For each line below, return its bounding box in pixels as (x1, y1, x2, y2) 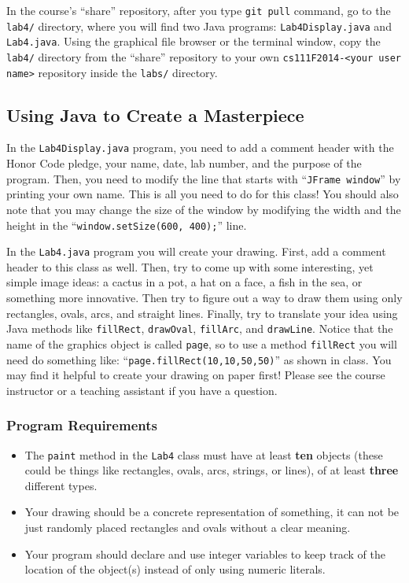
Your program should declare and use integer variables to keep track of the (24, 545, 386, 562)
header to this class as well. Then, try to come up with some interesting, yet (6, 258, 374, 275)
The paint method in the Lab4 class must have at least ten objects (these (24, 446, 383, 463)
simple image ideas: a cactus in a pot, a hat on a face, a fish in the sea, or (6, 274, 363, 290)
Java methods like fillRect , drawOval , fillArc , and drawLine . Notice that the (6, 320, 393, 337)
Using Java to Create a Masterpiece (6, 102, 304, 127)
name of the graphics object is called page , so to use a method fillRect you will (6, 335, 397, 352)
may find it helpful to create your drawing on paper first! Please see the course (6, 367, 385, 383)
